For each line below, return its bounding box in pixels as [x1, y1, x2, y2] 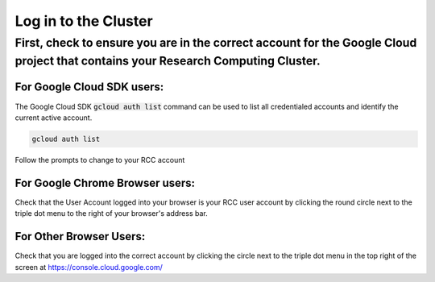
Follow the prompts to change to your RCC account [14, 155, 185, 164]
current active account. [14, 113, 93, 122]
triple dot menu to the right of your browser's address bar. [14, 209, 209, 218]
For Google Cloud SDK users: [14, 81, 164, 94]
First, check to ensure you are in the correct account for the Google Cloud [14, 35, 417, 50]
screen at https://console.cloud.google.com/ [14, 262, 163, 272]
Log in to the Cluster [14, 12, 153, 30]
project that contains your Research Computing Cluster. [14, 53, 321, 68]
